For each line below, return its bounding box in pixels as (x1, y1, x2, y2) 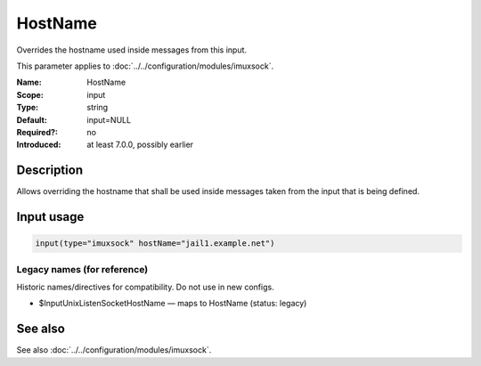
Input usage (16, 209, 85, 224)
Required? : (16, 126, 58, 137)
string (86, 102, 109, 113)
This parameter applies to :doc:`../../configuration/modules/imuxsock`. (16, 61, 274, 71)
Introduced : (16, 139, 61, 150)
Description (16, 163, 84, 178)
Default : (16, 114, 48, 125)
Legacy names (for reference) (16, 263, 149, 275)
